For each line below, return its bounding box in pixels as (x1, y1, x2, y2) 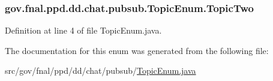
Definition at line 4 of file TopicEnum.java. (5, 24, 162, 37)
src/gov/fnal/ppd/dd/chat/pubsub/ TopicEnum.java (5, 64, 196, 77)
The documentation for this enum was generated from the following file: (5, 44, 269, 56)
